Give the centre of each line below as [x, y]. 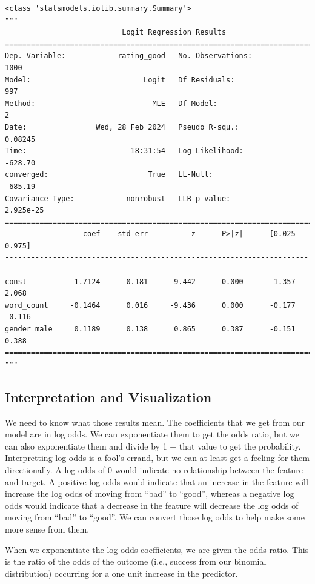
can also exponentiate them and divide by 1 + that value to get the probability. [153, 446]
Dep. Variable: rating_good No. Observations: [129, 56]
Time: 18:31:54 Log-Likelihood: [124, 151]
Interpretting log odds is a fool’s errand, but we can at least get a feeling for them [157, 458]
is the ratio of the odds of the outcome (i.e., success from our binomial [136, 561]
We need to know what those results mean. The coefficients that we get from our [155, 422]
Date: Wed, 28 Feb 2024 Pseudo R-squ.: [122, 127]
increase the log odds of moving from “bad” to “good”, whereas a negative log [150, 493]
